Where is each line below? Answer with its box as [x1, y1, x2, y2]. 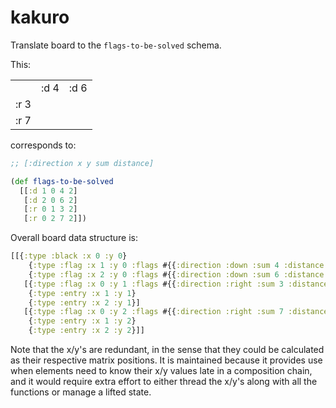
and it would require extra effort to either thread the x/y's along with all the [10, 376, 318, 388]
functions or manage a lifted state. [10, 386, 152, 398]
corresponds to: [10, 139, 77, 151]
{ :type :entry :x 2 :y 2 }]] [28, 326, 145, 336]
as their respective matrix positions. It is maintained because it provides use [10, 354, 323, 366]
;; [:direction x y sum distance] [10, 158, 155, 168]
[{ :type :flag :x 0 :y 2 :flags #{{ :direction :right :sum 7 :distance [23, 307, 329, 317]
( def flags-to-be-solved [10, 176, 114, 186]
